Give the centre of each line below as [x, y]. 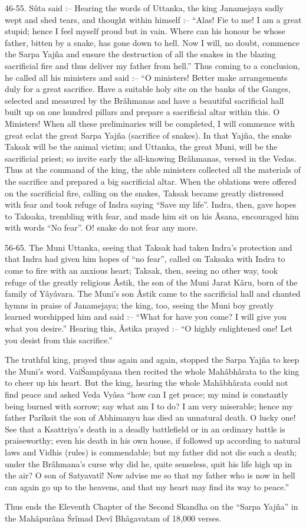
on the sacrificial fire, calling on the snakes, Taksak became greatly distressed [144, 193]
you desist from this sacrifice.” [59, 340]
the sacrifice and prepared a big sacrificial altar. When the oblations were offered [151, 181]
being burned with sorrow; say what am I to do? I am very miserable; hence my [149, 406]
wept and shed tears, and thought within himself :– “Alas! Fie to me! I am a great [153, 19]
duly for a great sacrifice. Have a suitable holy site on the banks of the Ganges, [148, 89]
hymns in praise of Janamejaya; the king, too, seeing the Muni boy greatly [139, 305]
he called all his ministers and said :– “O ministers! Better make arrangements [146, 77]
